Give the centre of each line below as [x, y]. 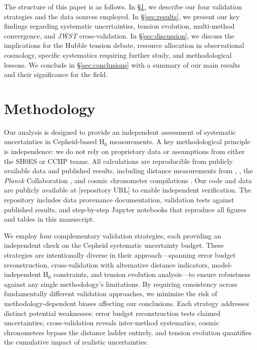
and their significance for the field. [56, 74]
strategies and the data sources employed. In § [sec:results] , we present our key [122, 16]
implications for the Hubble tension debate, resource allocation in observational [124, 45]
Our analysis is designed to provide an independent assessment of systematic [120, 132]
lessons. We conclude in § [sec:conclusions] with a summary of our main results [122, 64]
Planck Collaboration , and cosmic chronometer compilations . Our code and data [128, 180]
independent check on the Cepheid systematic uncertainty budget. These [114, 245]
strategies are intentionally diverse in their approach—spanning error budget [120, 255]
